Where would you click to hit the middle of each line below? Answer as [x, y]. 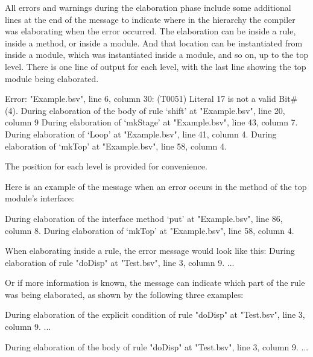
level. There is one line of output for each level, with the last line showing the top [156, 66]
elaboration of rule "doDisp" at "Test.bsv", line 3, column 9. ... [120, 262]
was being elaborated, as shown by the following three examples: [124, 294]
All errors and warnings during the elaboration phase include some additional [148, 7]
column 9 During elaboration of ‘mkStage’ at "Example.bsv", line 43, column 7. [151, 122]
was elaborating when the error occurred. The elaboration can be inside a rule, [150, 31]
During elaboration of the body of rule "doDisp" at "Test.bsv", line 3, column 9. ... [157, 346]
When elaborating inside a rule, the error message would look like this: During [150, 251]
